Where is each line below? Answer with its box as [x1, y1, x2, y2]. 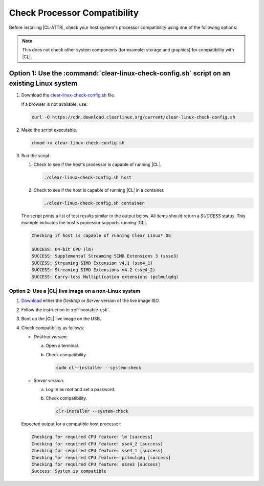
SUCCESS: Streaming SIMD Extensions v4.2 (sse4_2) [31, 267, 156, 273]
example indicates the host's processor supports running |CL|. [21, 220, 148, 226]
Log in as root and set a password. [45, 387, 116, 393]
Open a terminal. [45, 343, 79, 348]
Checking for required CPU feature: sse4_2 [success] [31, 441, 163, 446]
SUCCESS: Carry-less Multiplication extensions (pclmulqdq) [31, 274, 179, 279]
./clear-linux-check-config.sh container [44, 200, 145, 206]
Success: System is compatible [31, 468, 107, 474]
